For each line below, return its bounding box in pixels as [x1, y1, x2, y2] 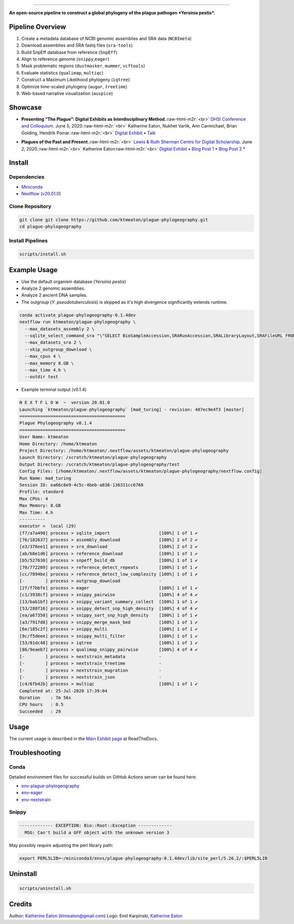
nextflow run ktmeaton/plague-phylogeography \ [19, 319, 136, 325]
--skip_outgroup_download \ [24, 346, 92, 352]
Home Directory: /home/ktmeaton [19, 441, 98, 446]
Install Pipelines [9, 237, 48, 244]
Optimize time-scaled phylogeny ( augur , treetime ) [21, 83, 127, 89]
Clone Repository [9, 203, 51, 209]
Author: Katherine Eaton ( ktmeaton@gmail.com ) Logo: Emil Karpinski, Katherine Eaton [9, 913, 183, 919]
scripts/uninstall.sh [19, 886, 72, 891]
